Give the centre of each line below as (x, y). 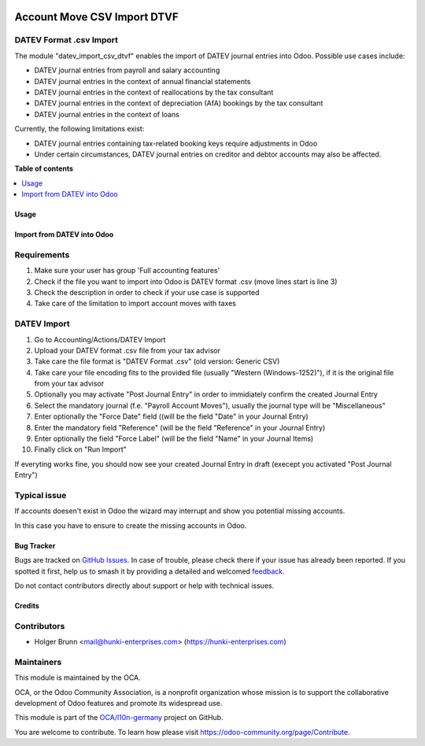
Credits (27, 605)
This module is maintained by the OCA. (78, 678)
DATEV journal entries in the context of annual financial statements (142, 81)
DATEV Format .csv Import (66, 40)
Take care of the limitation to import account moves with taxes (135, 304)
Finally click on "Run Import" (81, 449)
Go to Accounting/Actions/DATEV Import (100, 339)
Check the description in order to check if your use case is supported (147, 292)
